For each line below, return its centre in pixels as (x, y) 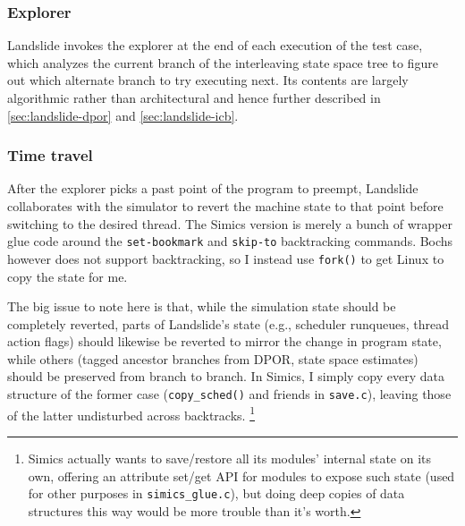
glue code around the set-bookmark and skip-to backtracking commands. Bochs (230, 241)
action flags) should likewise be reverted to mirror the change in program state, (224, 341)
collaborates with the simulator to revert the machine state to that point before (225, 206)
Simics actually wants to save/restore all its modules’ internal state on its (230, 458)
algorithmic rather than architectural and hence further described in (194, 98)
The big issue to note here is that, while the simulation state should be (202, 306)
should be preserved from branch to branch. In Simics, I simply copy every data (226, 376)
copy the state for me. (68, 276)
